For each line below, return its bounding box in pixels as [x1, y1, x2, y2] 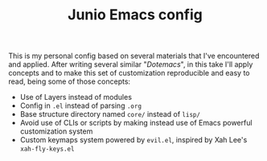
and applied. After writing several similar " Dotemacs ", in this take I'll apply [8, 60, 253, 69]
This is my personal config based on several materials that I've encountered [8, 51, 260, 61]
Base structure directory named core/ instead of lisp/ [19, 109, 201, 119]
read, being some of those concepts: [8, 76, 131, 86]
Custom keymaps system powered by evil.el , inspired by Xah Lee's [19, 135, 248, 145]
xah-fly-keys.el [19, 145, 75, 154]
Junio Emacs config [68, 6, 203, 24]
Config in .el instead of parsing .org [19, 101, 142, 110]
